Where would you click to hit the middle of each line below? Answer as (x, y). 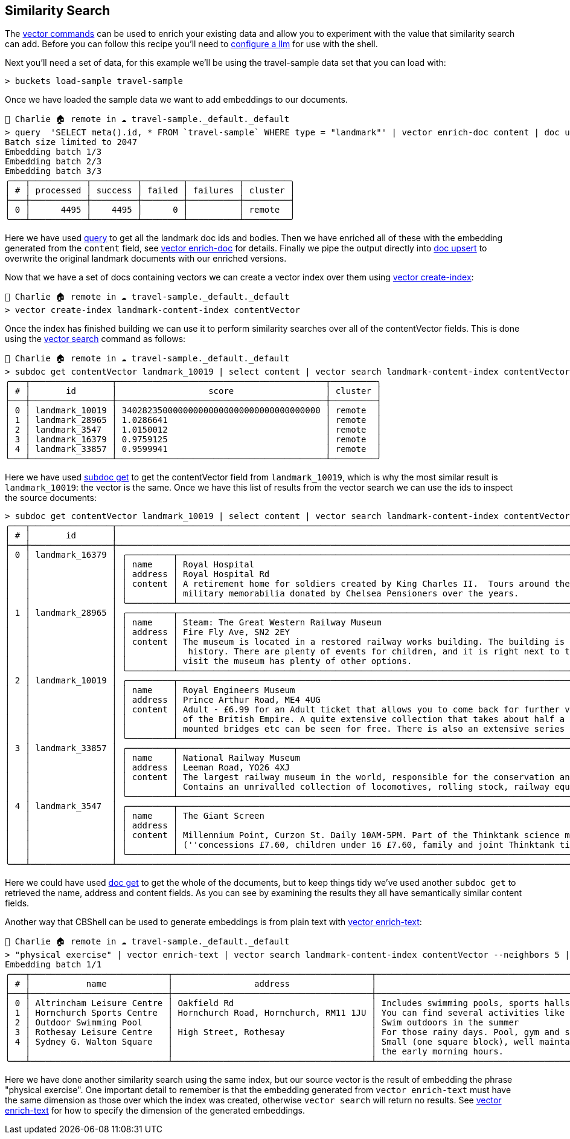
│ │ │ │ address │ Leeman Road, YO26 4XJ (148, 768)
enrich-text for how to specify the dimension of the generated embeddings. (155, 1111)
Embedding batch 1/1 (53, 965)
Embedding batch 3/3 (53, 171)
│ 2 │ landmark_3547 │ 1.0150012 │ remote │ (193, 430)
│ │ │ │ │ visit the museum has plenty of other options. (209, 661)
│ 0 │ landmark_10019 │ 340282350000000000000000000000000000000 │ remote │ (193, 411)
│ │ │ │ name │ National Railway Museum (152, 758)
